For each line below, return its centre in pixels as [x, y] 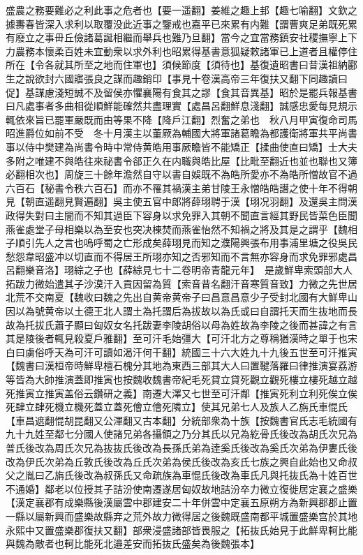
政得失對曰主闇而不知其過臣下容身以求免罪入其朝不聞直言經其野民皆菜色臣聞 [181, 215]
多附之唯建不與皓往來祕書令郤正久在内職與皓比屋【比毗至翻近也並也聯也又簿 [181, 160]
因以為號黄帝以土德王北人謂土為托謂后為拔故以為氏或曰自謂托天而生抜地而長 [181, 311]
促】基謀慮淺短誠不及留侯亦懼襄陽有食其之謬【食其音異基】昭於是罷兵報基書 [181, 92]
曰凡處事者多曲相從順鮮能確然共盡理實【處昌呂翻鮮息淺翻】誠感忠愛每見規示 [181, 106]
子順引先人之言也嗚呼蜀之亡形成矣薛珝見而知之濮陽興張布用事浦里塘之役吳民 [181, 243]
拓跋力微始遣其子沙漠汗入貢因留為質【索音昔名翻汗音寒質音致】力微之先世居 [181, 283]
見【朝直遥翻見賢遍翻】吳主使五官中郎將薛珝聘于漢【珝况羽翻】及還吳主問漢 [181, 201]
